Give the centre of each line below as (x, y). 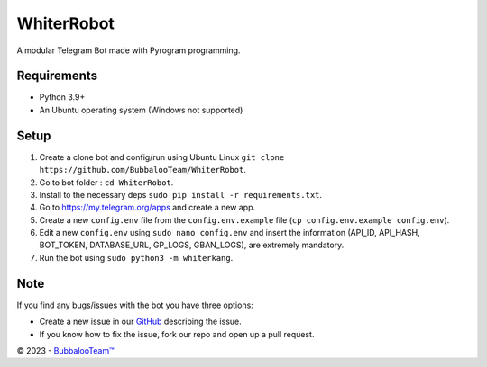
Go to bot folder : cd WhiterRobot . (106, 182)
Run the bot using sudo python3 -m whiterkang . (136, 257)
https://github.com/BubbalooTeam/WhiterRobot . (143, 170)
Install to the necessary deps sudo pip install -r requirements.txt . (181, 194)
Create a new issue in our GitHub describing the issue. (141, 322)
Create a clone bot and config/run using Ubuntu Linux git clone (162, 157)
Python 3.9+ (62, 97)
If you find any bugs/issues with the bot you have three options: (135, 305)
